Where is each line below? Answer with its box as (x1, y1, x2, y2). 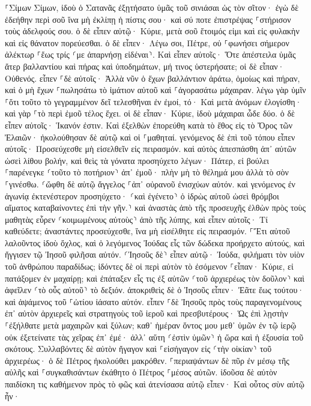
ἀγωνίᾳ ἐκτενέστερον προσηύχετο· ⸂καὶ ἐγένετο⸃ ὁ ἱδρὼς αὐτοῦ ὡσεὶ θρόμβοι (5, 189, 279, 202)
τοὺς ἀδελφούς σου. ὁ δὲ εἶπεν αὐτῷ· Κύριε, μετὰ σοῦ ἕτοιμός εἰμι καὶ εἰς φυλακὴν (5, 25, 300, 37)
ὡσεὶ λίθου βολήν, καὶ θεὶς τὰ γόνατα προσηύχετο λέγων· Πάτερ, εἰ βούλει (5, 154, 270, 166)
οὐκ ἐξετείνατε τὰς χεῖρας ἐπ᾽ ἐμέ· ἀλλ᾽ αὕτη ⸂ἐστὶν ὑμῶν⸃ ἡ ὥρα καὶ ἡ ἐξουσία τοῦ (5, 330, 304, 343)
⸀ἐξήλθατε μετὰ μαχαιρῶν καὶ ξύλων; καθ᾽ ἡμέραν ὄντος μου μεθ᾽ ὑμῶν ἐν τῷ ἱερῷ (5, 319, 297, 332)
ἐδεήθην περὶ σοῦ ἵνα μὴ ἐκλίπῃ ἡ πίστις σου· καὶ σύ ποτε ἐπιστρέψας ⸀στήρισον (5, 13, 291, 25)
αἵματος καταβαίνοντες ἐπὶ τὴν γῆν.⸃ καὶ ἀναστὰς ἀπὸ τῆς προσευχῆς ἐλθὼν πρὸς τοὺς (5, 201, 306, 214)
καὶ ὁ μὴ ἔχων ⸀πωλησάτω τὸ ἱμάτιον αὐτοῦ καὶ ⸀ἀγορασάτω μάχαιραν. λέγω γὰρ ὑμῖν (5, 83, 306, 96)
